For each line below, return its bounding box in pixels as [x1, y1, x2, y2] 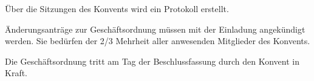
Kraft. [5, 66, 28, 79]
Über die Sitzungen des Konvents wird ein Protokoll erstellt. [5, 2, 229, 15]
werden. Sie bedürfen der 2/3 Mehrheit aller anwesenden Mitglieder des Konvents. [5, 34, 310, 47]
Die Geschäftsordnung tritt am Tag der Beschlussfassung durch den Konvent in [5, 54, 299, 67]
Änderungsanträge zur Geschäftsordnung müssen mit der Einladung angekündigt [5, 22, 305, 35]
